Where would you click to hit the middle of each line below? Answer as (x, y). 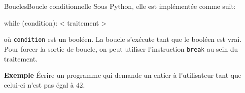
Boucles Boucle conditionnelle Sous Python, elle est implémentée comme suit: (120, 6)
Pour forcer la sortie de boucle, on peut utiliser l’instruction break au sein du (121, 48)
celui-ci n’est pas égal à (39, 84)
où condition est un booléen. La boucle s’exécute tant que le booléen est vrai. (123, 39)
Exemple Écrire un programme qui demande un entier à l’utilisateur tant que (123, 75)
